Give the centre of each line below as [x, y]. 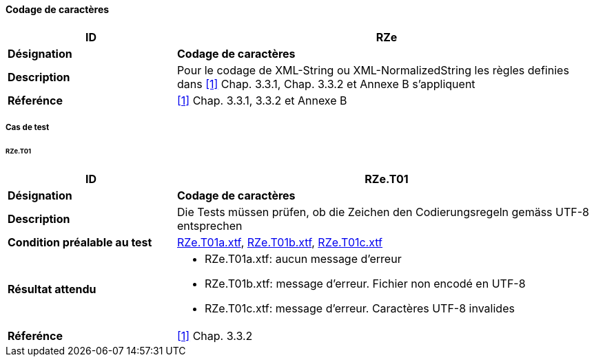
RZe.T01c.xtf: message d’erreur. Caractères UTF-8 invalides [359, 308]
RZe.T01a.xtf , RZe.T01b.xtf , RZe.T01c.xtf [280, 242]
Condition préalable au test [80, 242]
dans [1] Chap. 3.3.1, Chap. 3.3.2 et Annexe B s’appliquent [326, 84]
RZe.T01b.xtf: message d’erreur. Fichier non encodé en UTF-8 [365, 283]
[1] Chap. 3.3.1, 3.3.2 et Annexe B [262, 100]
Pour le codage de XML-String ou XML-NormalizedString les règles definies [373, 70]
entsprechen [209, 225]
